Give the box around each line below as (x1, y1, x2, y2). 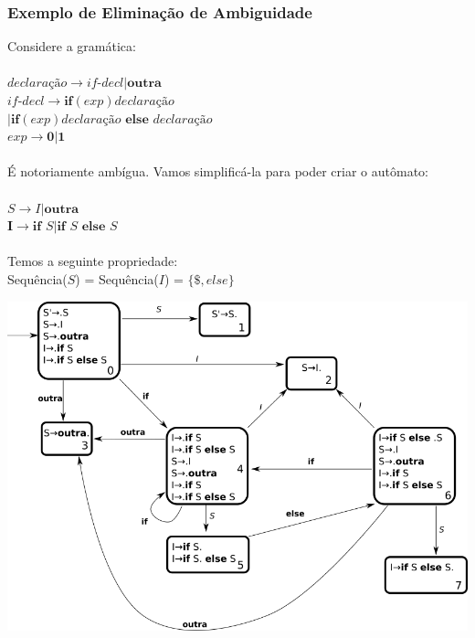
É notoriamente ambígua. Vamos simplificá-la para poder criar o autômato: (7, 162, 429, 181)
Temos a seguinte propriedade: (7, 251, 178, 271)
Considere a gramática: (7, 37, 136, 56)
